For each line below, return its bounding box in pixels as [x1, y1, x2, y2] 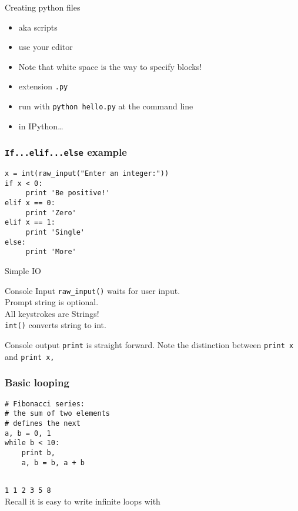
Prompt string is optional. [5, 296, 99, 308]
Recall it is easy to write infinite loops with [5, 495, 160, 507]
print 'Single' [25, 228, 85, 236]
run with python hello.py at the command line [18, 100, 193, 112]
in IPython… [18, 119, 63, 132]
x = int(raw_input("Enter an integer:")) [5, 169, 169, 178]
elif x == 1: [5, 218, 55, 227]
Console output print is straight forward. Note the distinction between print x [5, 339, 294, 351]
